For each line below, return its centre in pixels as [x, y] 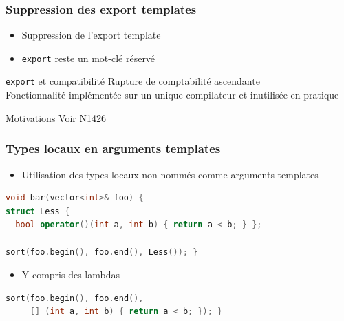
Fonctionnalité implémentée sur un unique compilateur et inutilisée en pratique [172, 95]
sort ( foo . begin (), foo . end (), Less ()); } [102, 252]
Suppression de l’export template [91, 35]
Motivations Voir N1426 [56, 117]
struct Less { [38, 211]
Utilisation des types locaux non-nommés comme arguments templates [170, 174]
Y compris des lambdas [71, 275]
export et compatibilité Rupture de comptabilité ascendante [133, 81]
